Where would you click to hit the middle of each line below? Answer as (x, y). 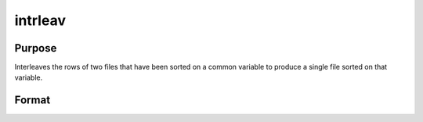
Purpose (36, 48)
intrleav (40, 20)
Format (33, 100)
